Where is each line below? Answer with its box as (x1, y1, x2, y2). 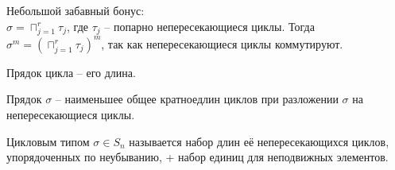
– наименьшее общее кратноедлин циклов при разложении (55, 91, 339, 107)
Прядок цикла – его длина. (6, 64, 136, 80)
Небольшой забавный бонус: (6, 2, 145, 18)
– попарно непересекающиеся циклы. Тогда (104, 17, 315, 34)
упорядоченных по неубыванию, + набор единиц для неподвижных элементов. (6, 149, 389, 165)
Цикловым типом (6, 133, 90, 149)
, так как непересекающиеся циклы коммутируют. (101, 35, 343, 52)
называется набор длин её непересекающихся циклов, (129, 133, 389, 149)
